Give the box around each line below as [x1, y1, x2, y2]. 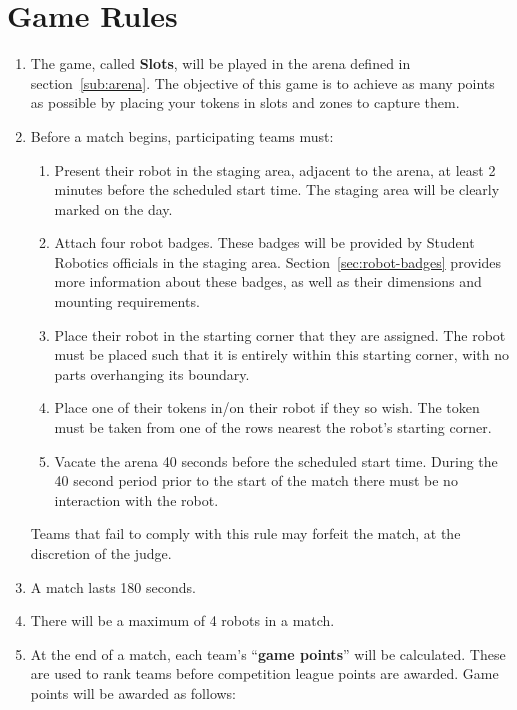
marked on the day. [54, 198, 173, 219]
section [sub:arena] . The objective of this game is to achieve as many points [30, 72, 495, 93]
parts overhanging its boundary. [54, 363, 250, 384]
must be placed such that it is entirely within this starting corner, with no [54, 344, 509, 365]
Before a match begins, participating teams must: [30, 125, 334, 146]
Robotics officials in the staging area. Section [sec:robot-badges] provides [54, 251, 502, 272]
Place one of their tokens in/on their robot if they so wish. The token [54, 397, 480, 418]
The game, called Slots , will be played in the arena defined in [30, 53, 411, 74]
